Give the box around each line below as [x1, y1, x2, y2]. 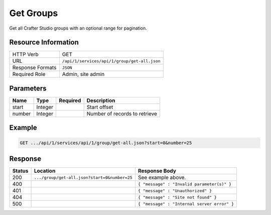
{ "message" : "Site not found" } [138, 194, 217, 200]
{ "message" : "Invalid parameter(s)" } [138, 181, 232, 187]
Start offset [86, 103, 113, 111]
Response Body [138, 167, 177, 174]
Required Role [12, 71, 46, 78]
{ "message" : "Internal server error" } [138, 201, 234, 206]
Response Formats [12, 64, 57, 71]
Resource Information [9, 38, 79, 47]
